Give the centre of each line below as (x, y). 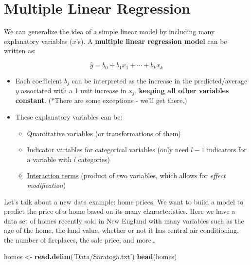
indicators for (227, 150)
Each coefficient (39, 80)
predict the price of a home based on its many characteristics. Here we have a (120, 211)
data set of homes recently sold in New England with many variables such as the (124, 220)
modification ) (46, 185)
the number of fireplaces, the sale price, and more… (80, 240)
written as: (20, 51)
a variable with (49, 159)
